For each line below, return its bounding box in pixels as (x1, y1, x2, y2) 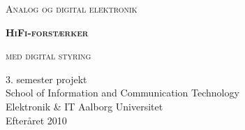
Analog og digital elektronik (6, 1, 138, 15)
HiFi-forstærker (6, 24, 89, 39)
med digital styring (6, 48, 91, 63)
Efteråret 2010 (6, 113, 67, 127)
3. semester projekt (6, 71, 87, 86)
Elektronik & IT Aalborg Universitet (6, 99, 163, 113)
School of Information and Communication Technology (6, 85, 239, 100)
